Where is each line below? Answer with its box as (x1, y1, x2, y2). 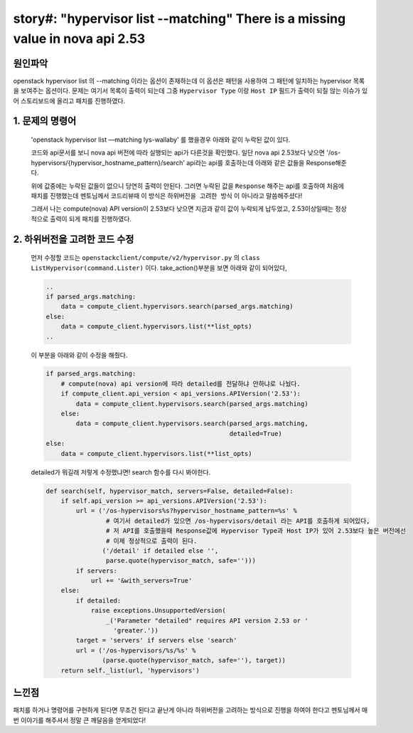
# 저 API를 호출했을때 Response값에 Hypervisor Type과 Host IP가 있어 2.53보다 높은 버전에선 (105, 527, 407, 535)
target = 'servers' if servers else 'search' (75, 636, 237, 645)
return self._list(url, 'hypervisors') (60, 666, 200, 675)
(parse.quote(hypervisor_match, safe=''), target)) (102, 656, 286, 665)
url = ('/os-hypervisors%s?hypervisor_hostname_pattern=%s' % (75, 506, 298, 515)
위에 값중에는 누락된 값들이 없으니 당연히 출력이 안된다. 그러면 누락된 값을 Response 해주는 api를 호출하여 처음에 (31, 182, 345, 190)
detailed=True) (229, 430, 282, 437)
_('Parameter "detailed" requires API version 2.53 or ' (105, 616, 309, 625)
